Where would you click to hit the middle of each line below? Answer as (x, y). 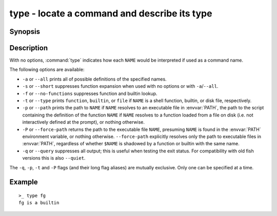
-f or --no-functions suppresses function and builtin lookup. (90, 93)
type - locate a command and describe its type (111, 13)
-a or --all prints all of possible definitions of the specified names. (94, 79)
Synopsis (25, 32)
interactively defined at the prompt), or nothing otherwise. (84, 122)
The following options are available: (47, 70)
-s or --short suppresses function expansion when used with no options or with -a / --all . (120, 86)
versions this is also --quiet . (54, 158)
